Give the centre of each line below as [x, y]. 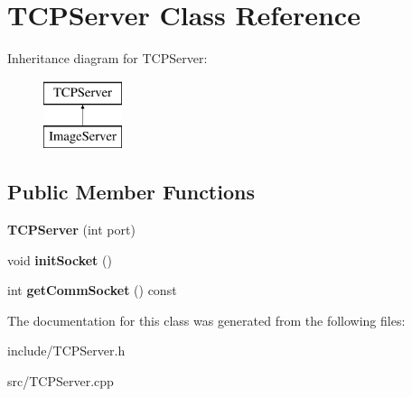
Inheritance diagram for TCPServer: [108, 58]
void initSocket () [60, 259]
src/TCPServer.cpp [61, 381]
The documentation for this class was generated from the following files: [206, 320]
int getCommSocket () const [92, 290]
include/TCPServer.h [66, 351]
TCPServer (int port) [71, 230]
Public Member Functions [131, 192]
